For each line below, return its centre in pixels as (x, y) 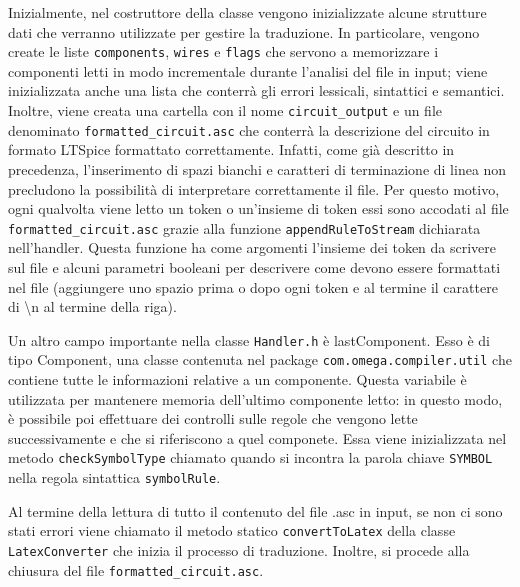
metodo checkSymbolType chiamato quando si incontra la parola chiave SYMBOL (250, 457)
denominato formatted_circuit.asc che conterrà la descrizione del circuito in (249, 129)
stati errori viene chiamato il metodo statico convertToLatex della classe (232, 530)
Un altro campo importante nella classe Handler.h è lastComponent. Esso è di (249, 339)
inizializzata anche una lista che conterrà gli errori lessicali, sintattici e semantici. (256, 90)
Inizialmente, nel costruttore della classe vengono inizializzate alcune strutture (247, 12)
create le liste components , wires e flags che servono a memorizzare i (223, 51)
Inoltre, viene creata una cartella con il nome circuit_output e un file (225, 110)
